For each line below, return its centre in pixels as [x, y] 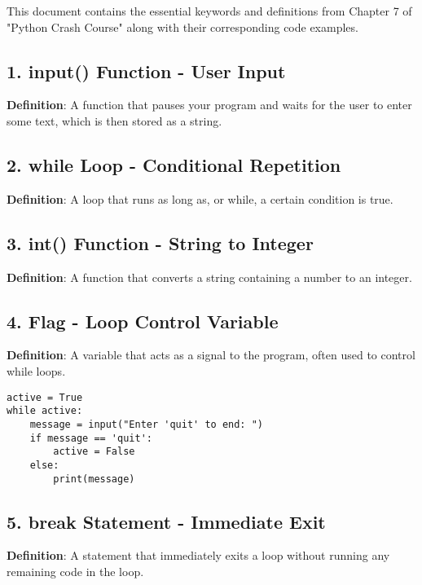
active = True [45, 397]
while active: [45, 411]
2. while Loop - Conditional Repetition [174, 164]
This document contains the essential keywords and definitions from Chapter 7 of [209, 11]
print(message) [94, 479]
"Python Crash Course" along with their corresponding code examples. [182, 26]
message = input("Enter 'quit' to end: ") [146, 424]
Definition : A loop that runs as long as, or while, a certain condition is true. [200, 198]
